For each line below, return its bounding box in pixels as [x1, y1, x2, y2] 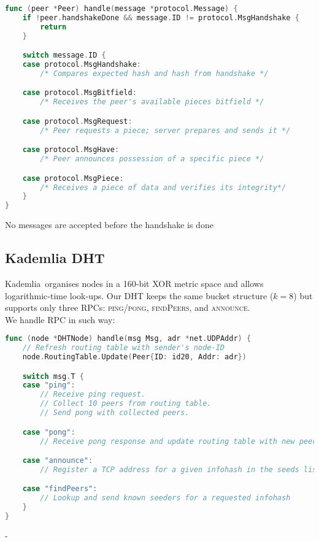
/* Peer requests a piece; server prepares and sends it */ [40, 126, 291, 135]
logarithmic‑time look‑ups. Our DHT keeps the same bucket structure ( [5, 289, 274, 302]
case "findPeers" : [22, 484, 98, 494]
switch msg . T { [22, 372, 84, 381]
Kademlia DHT [5, 248, 105, 267]
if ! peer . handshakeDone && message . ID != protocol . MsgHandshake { [22, 13, 299, 22]
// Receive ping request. [40, 390, 146, 399]
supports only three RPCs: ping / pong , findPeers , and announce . [5, 301, 250, 314]
